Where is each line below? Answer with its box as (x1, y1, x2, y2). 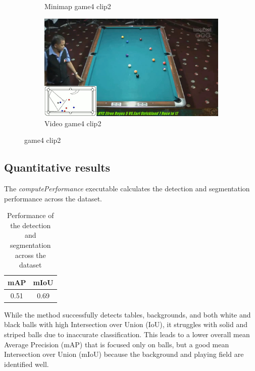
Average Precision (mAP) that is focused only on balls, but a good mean (4, 339, 229, 349)
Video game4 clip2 (44, 118, 101, 128)
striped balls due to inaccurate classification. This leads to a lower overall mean (4, 329, 250, 339)
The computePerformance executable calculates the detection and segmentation (4, 183, 250, 194)
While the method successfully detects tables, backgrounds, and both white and (4, 309, 251, 320)
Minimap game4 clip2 (44, 1, 111, 11)
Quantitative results (4, 160, 111, 175)
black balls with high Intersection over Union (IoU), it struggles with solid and (4, 319, 247, 330)
